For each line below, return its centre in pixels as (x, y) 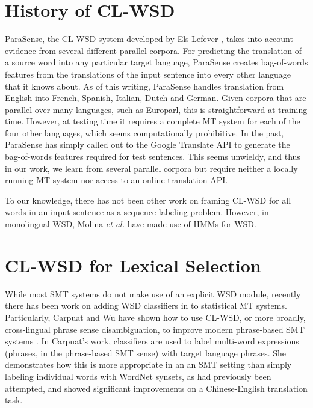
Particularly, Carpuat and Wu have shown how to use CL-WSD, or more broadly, (155, 317)
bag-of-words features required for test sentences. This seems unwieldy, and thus (153, 157)
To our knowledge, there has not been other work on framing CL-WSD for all (148, 200)
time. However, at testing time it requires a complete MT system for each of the (153, 121)
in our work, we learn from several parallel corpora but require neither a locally (151, 168)
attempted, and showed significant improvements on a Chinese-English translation (156, 388)
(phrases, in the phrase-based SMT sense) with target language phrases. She (146, 352)
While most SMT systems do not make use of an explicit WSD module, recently (153, 294)
